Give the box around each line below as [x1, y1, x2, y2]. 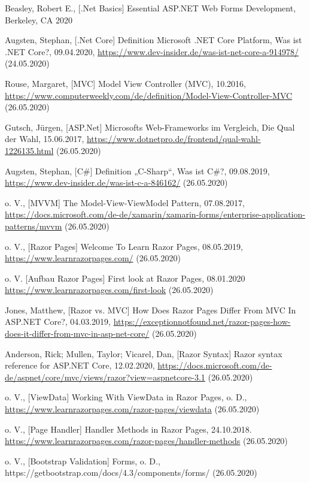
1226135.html [5, 144, 54, 156]
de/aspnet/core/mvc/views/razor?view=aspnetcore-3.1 [5, 370, 205, 383]
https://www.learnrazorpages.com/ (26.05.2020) [5, 252, 181, 264]
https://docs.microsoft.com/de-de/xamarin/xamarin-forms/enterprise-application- [5, 208, 305, 221]
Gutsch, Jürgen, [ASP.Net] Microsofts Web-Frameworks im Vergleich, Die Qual [5, 120, 295, 133]
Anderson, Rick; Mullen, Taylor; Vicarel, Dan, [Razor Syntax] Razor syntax [5, 347, 282, 360]
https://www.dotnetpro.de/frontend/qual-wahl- [86, 132, 261, 145]
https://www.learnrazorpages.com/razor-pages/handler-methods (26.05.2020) [5, 434, 288, 447]
